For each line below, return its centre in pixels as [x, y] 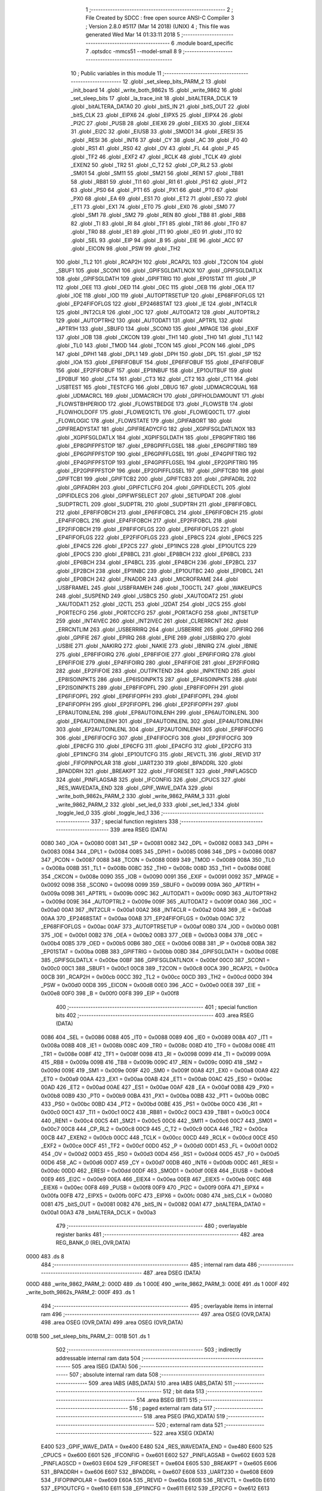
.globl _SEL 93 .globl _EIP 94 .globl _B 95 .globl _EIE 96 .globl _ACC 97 [157, 240]
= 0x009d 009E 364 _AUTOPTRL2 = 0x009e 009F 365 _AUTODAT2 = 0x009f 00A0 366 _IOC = [159, 902]
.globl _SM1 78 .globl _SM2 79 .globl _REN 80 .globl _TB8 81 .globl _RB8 [158, 215]
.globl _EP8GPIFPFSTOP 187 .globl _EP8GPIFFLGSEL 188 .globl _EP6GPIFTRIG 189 [157, 446]
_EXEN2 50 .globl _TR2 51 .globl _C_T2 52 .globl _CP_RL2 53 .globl [152, 165]
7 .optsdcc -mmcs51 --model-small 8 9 [134, 51]
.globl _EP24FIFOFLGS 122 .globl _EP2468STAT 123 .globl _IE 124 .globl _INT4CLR [156, 304]
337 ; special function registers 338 [135, 821]
